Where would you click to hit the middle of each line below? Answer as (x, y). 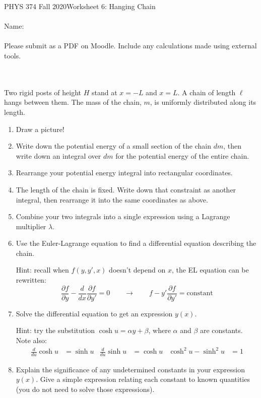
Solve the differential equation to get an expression (94, 313)
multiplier (31, 226)
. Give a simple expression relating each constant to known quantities (143, 379)
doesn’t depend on (137, 270)
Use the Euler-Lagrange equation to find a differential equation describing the (136, 243)
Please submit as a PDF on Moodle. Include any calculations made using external (130, 46)
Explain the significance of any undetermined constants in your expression (130, 369)
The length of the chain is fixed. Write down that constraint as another (126, 189)
